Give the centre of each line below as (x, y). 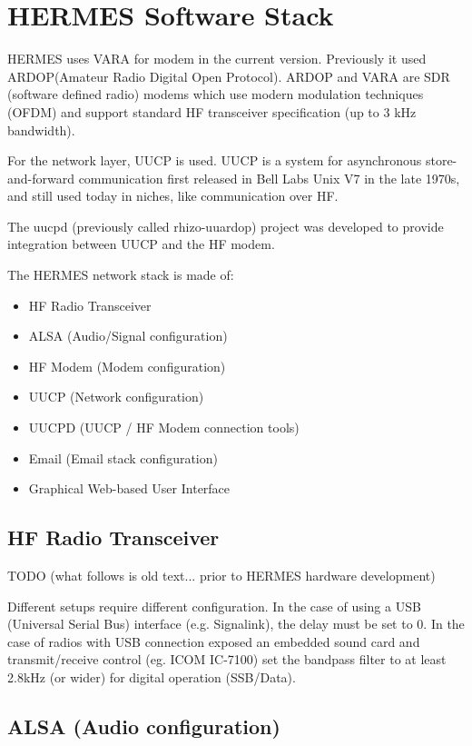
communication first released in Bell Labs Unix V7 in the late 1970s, (269, 178)
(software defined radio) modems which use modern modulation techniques (216, 94)
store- (441, 160)
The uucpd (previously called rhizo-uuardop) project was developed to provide (226, 226)
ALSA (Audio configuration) (144, 726)
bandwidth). (41, 129)
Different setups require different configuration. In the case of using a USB (214, 606)
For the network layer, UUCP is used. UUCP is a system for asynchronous (215, 160)
